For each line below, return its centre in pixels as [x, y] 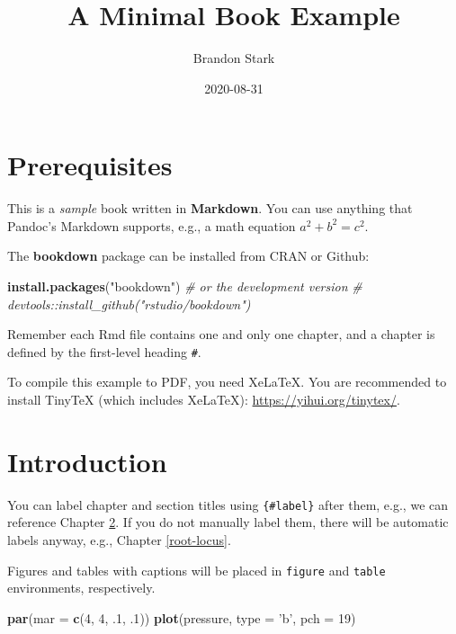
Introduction [87, 461]
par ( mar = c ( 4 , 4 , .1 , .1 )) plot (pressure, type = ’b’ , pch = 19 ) [182, 617]
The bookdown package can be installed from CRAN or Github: [188, 256]
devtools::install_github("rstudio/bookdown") [129, 304]
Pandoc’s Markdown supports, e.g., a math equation [152, 225]
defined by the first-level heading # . [104, 351]
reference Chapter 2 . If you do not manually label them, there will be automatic [228, 522]
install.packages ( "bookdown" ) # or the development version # [185, 286]
